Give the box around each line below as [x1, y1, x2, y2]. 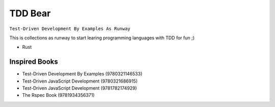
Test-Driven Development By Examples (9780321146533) [22, 71, 143, 77]
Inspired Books [9, 58, 59, 66]
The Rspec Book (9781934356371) [22, 92, 95, 98]
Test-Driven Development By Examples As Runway [9, 25, 131, 32]
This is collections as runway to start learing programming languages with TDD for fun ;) [9, 35, 195, 41]
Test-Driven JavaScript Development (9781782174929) [22, 85, 137, 91]
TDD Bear [9, 8, 51, 19]
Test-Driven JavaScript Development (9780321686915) [22, 78, 138, 84]
